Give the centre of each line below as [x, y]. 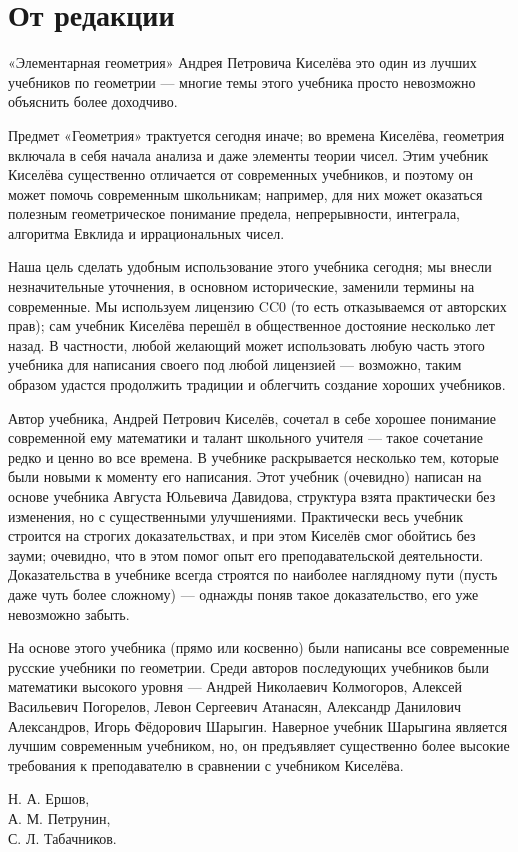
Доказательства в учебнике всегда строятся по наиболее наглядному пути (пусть [253, 574]
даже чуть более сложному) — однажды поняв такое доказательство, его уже [243, 593]
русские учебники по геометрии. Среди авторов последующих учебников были [248, 666]
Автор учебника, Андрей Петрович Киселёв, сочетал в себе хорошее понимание [252, 417]
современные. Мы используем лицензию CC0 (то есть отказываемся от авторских [257, 305]
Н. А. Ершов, [49, 798]
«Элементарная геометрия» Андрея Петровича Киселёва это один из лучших [242, 62]
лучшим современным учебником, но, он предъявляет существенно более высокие [259, 745]
